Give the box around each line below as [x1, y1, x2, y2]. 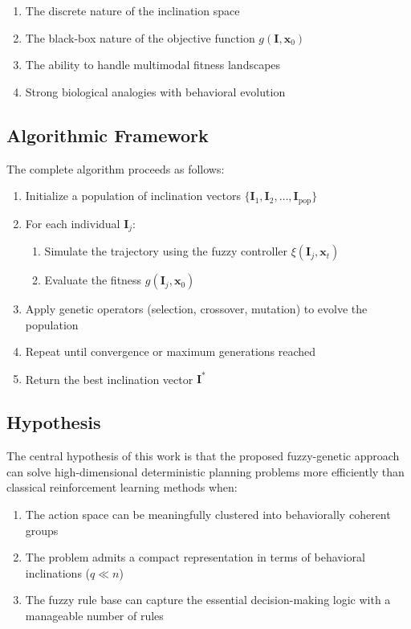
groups [25, 521, 59, 538]
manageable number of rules [25, 607, 164, 623]
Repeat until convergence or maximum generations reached [25, 343, 316, 360]
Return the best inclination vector [25, 370, 193, 387]
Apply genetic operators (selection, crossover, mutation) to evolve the [25, 300, 368, 317]
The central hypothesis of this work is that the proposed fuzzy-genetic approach [6, 447, 400, 464]
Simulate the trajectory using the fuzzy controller [44, 243, 288, 259]
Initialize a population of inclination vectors [25, 187, 241, 204]
